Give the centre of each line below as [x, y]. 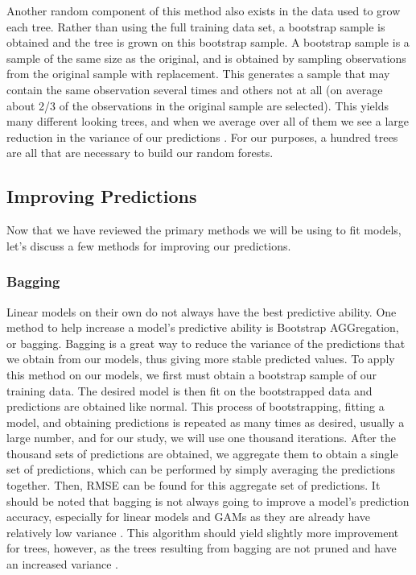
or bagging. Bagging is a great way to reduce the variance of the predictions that [206, 343]
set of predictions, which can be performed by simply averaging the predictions [201, 469]
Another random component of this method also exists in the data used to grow [204, 10]
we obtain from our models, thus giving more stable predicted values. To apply [201, 359]
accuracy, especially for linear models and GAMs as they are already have [189, 517]
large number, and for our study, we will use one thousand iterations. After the [201, 438]
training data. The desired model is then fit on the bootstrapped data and [189, 390]
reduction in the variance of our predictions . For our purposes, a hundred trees [202, 137]
